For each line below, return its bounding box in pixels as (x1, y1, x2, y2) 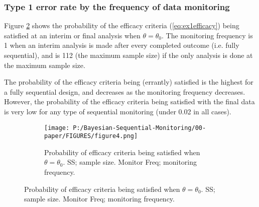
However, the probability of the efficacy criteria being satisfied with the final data (4, 96, 255, 107)
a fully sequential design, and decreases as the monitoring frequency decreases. (4, 86, 245, 97)
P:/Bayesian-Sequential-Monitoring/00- (73, 124, 206, 131)
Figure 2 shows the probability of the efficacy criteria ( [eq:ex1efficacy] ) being (4, 20, 239, 31)
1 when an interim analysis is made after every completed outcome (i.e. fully (4, 40, 239, 50)
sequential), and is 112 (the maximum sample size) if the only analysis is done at (4, 50, 253, 60)
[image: (44, 124, 70, 131)
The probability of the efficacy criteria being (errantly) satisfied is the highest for (4, 77, 253, 87)
